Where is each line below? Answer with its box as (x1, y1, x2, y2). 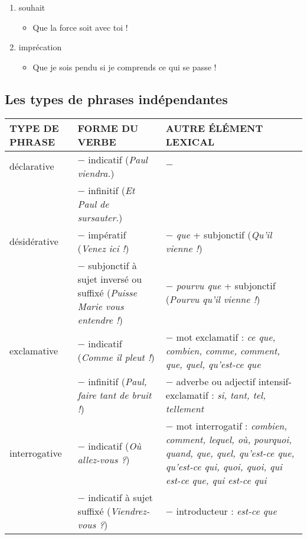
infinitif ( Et (88, 183, 135, 197)
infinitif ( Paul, (88, 374, 147, 388)
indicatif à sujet (88, 490, 153, 504)
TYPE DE (9, 121, 59, 135)
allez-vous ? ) (77, 453, 130, 467)
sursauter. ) (77, 210, 123, 224)
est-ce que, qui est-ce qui (165, 473, 267, 487)
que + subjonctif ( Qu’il (176, 227, 272, 241)
